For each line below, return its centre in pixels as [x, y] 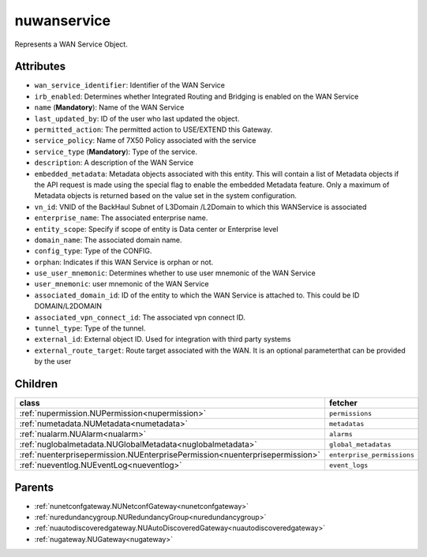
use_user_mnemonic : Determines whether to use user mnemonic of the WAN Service [175, 273]
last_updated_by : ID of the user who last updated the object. [137, 118]
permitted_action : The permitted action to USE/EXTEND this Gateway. [153, 129]
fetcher [343, 403]
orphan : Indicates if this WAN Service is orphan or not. [124, 262]
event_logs [348, 465]
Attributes [40, 67]
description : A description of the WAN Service [114, 163]
